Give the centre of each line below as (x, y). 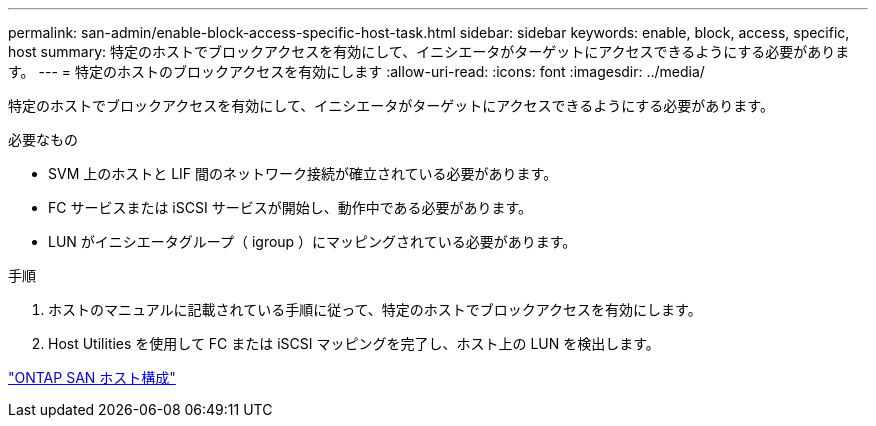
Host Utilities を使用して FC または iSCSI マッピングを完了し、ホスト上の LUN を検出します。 (354, 343)
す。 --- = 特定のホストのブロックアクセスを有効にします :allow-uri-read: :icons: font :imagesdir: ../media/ (356, 71)
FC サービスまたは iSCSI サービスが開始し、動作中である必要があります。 (290, 207)
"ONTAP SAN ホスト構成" (92, 377)
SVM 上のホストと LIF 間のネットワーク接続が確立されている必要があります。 (303, 173)
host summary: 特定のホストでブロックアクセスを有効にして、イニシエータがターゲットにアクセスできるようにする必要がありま (429, 51)
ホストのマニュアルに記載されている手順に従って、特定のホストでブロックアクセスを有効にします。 (375, 309)
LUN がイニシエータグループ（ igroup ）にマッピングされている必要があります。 (312, 241)
